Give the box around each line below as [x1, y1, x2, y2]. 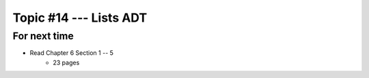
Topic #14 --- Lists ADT [12, 10, 148, 25]
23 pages [53, 58, 80, 66]
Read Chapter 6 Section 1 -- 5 [29, 49, 114, 57]
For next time [12, 30, 74, 42]
